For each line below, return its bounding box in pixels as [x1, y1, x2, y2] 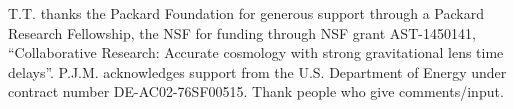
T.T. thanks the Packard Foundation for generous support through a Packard [8, 3, 484, 23]
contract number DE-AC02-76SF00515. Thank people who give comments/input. [8, 81, 504, 102]
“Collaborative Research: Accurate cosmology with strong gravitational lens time [8, 42, 504, 63]
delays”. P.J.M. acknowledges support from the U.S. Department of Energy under [8, 61, 507, 82]
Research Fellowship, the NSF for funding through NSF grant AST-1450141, [8, 22, 476, 43]
